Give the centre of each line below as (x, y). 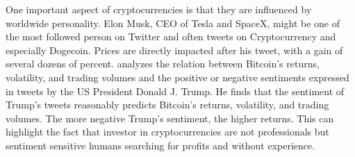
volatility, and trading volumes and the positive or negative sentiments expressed (177, 77)
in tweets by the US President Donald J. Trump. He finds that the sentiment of (175, 91)
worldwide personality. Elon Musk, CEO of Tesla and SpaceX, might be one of (173, 23)
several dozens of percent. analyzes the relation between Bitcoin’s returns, (163, 64)
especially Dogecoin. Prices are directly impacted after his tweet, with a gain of (174, 50)
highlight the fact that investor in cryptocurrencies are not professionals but (167, 132)
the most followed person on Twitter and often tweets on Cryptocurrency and (171, 36)
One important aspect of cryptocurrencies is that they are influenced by (159, 9)
